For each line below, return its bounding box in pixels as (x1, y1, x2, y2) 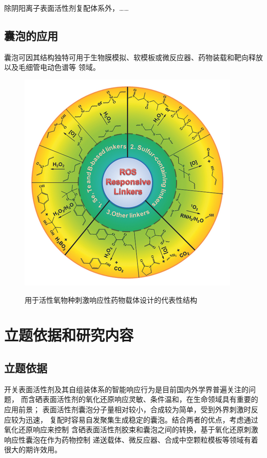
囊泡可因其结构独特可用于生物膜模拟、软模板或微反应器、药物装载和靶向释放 (4, 51, 263, 62)
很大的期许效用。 (4, 444, 62, 455)
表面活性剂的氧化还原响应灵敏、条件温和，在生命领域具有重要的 (42, 394, 258, 405)
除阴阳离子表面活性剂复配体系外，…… (4, 3, 129, 13)
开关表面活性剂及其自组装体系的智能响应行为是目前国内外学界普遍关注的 (4, 383, 249, 394)
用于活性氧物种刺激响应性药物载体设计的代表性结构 (25, 294, 197, 305)
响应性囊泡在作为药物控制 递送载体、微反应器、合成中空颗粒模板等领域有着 (4, 434, 258, 445)
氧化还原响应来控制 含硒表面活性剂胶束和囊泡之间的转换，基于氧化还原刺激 (4, 424, 258, 435)
